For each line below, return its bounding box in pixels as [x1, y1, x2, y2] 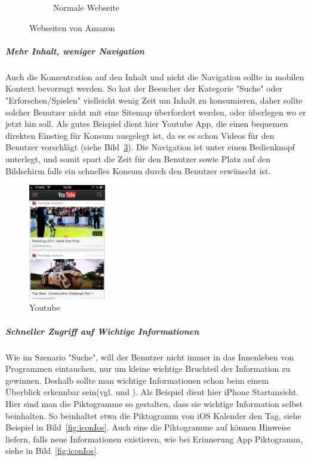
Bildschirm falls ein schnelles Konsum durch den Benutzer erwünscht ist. [5, 164, 271, 177]
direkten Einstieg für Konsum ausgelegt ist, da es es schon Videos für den [5, 129, 275, 141]
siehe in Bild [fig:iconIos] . [5, 444, 98, 457]
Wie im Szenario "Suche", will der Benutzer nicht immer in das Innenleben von [5, 350, 294, 363]
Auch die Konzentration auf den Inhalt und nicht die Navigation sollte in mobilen [5, 70, 304, 83]
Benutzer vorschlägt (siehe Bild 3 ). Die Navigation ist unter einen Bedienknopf [5, 141, 295, 153]
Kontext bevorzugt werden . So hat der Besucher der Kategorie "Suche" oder [5, 82, 283, 95]
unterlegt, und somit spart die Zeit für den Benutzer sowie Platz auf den [5, 152, 271, 165]
